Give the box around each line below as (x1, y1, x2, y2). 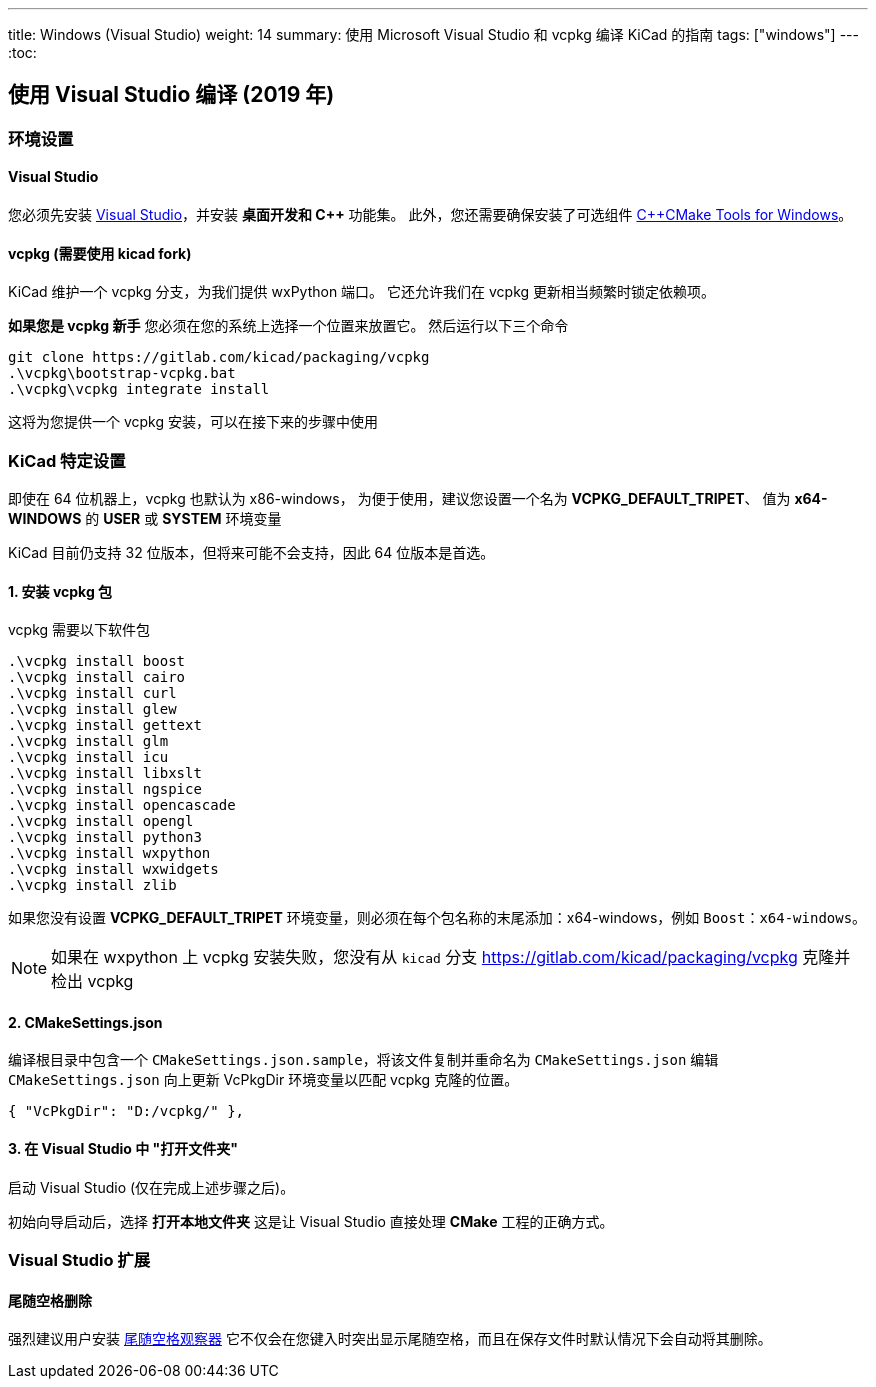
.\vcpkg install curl (8, 685, 177, 702)
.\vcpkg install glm (8, 733, 169, 750)
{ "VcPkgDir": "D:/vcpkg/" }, (8, 1103, 245, 1120)
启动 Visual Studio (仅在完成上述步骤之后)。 (8, 1178, 295, 1196)
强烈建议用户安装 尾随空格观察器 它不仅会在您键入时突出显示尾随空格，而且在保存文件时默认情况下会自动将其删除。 (8, 1330, 772, 1348)
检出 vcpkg (51, 971, 134, 992)
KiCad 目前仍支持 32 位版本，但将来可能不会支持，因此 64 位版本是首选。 (8, 544, 495, 562)
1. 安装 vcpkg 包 (8, 582, 113, 600)
